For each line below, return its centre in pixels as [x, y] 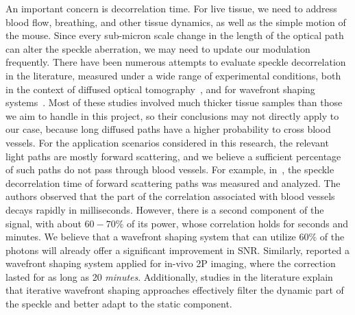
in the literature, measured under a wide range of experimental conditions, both [173, 75]
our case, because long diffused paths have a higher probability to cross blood [168, 129]
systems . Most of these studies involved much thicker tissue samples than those [174, 102]
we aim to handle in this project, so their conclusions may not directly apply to [172, 115]
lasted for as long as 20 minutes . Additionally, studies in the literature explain [169, 276]
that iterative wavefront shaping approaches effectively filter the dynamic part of [175, 290]
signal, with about [44, 223]
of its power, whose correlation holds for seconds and [237, 223]
